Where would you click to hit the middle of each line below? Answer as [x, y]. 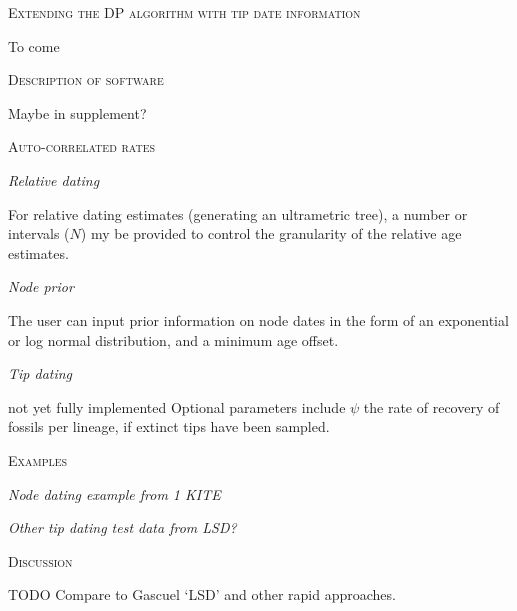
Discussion [40, 560]
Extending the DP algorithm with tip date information [184, 12]
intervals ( [39, 233]
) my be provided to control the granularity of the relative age [271, 233]
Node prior [41, 286]
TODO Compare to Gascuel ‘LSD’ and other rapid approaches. [202, 594]
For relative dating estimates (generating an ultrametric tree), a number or [238, 213]
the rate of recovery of [431, 406]
